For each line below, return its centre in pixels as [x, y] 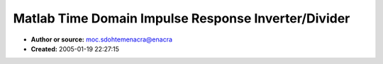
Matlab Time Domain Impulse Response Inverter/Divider [182, 18]
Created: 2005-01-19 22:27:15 [75, 49]
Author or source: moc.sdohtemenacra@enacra [102, 39]
